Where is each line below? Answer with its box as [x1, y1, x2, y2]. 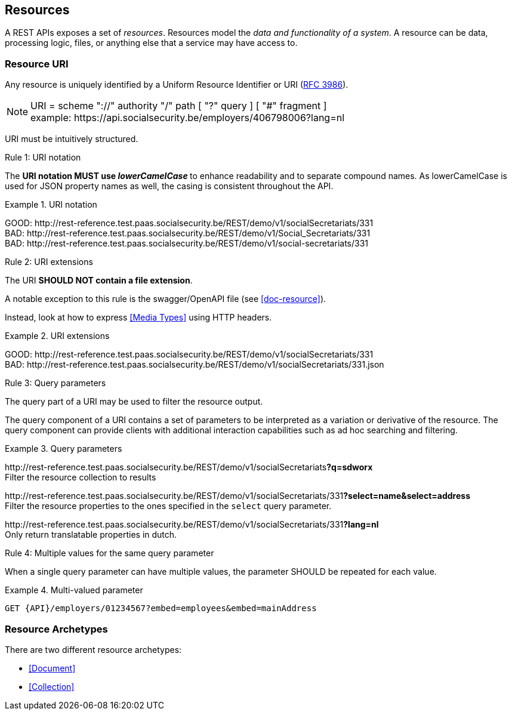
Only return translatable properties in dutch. [5, 529, 177, 540]
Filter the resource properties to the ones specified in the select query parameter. [5, 501, 332, 511]
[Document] [29, 662, 76, 673]
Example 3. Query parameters [5, 443, 122, 454]
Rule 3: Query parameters [5, 378, 106, 389]
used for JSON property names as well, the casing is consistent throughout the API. [5, 181, 334, 192]
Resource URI [5, 57, 69, 70]
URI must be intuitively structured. [5, 134, 138, 144]
